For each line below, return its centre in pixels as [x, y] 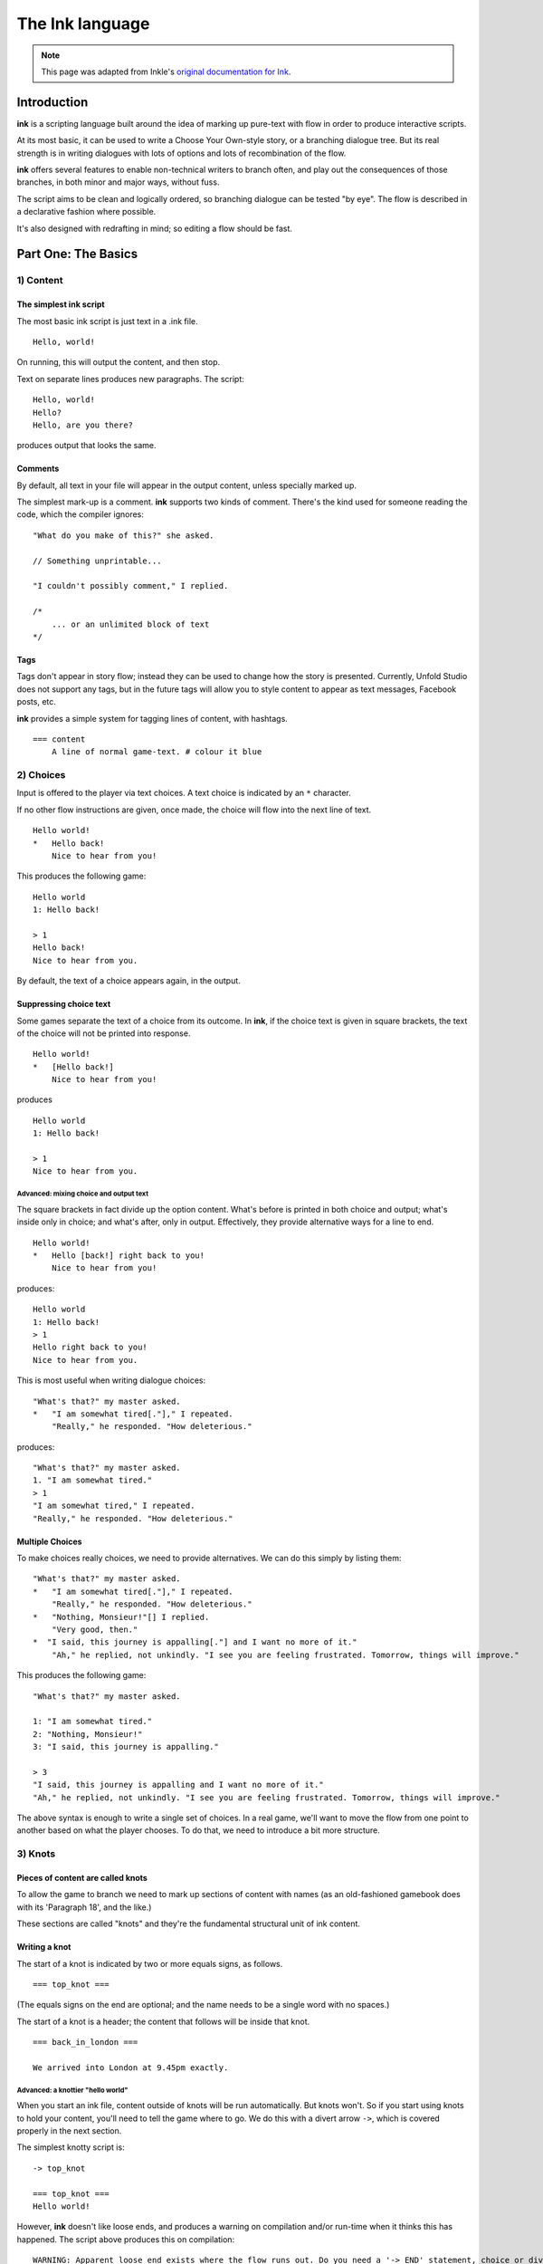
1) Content [40, 281]
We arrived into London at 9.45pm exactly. [131, 2067]
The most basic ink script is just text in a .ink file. [107, 321]
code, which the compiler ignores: [81, 514]
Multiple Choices [49, 1541]
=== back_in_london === [86, 2043]
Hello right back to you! [90, 1348]
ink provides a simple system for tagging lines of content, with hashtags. [152, 718]
